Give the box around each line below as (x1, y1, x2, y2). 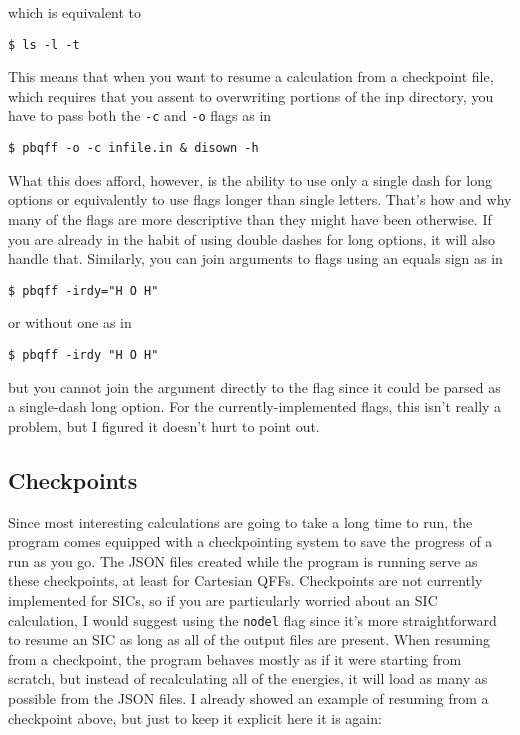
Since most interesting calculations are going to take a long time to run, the (8, 511, 473, 532)
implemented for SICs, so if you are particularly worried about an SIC (8, 589, 438, 610)
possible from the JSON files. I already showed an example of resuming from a (8, 688, 489, 709)
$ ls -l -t (8, 37, 80, 52)
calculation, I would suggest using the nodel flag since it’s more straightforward (8, 609, 497, 630)
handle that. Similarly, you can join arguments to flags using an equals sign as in (8, 248, 503, 269)
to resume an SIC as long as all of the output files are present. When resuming (8, 629, 491, 650)
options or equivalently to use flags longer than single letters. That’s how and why (8, 189, 512, 210)
